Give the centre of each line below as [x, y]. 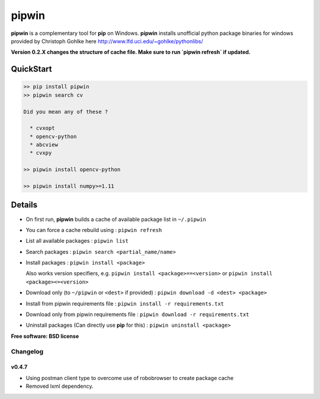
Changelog [27, 351]
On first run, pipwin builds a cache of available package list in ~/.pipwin [116, 219]
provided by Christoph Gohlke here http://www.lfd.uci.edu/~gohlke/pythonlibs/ [107, 41]
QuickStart [32, 69]
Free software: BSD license [45, 336]
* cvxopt [42, 128]
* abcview [44, 145]
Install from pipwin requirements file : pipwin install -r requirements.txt [125, 303]
